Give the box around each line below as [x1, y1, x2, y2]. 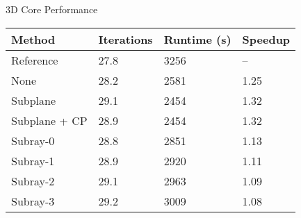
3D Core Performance [6, 2, 98, 16]
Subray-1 [11, 152, 55, 169]
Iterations [98, 31, 153, 47]
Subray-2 [11, 172, 55, 189]
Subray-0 [11, 132, 55, 149]
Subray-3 [11, 192, 55, 209]
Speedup [242, 31, 291, 47]
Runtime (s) [163, 31, 231, 47]
